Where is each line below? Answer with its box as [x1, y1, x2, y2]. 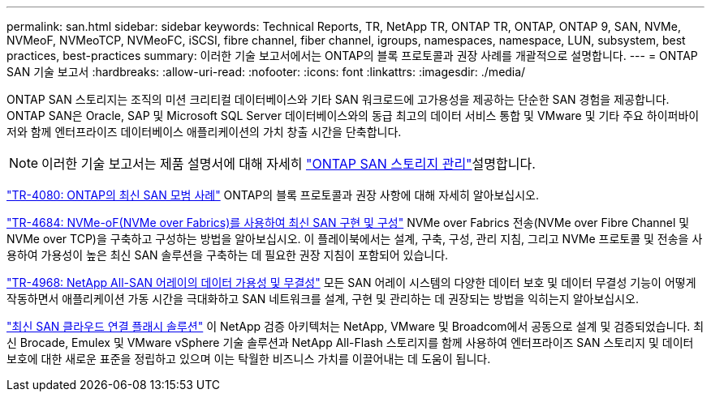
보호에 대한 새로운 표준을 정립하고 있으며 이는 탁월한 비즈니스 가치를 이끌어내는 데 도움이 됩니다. [6, 352, 491, 366]
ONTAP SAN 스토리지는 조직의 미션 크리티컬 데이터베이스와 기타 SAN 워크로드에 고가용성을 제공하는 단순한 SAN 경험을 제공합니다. [6, 92, 670, 106]
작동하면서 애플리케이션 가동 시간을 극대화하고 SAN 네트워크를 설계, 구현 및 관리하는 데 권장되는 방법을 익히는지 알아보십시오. [6, 292, 639, 306]
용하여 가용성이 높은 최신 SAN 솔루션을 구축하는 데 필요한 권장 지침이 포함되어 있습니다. [6, 248, 449, 262]
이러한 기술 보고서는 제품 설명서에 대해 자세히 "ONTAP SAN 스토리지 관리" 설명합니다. [41, 156, 536, 172]
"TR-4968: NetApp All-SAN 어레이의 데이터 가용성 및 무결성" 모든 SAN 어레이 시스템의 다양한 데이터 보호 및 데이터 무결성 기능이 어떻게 [6, 276, 696, 289]
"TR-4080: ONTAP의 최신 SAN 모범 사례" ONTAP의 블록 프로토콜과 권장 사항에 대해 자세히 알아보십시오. [6, 188, 540, 202]
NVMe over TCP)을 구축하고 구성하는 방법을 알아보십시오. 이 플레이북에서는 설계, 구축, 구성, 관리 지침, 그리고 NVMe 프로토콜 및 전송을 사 [6, 232, 703, 246]
